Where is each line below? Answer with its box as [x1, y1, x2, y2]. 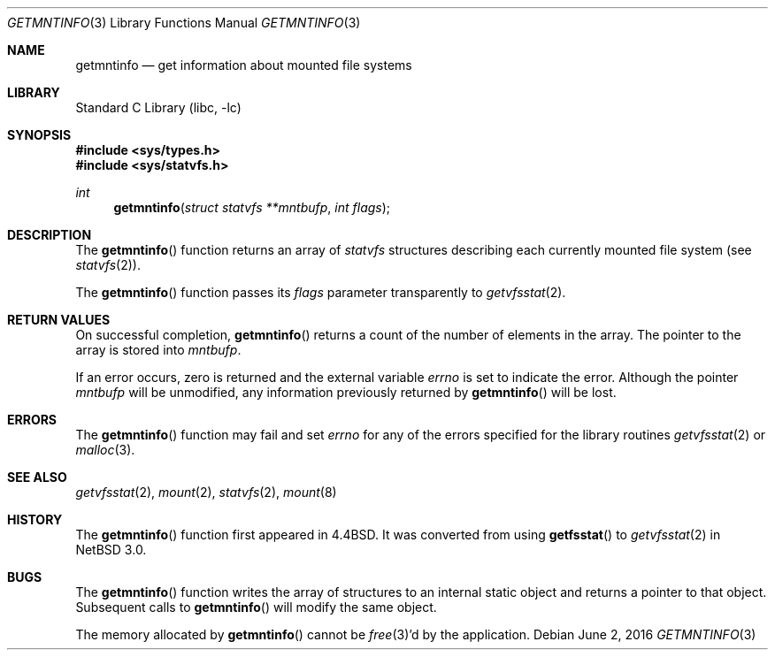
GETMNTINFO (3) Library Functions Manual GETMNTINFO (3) [7, 15, 361, 30]
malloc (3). [75, 442, 135, 457]
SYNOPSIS [7, 127, 72, 142]
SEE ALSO [7, 470, 67, 485]
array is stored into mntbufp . [75, 342, 242, 357]
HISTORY [7, 512, 63, 527]
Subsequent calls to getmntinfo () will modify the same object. [75, 600, 437, 615]
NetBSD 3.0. [75, 542, 147, 557]
